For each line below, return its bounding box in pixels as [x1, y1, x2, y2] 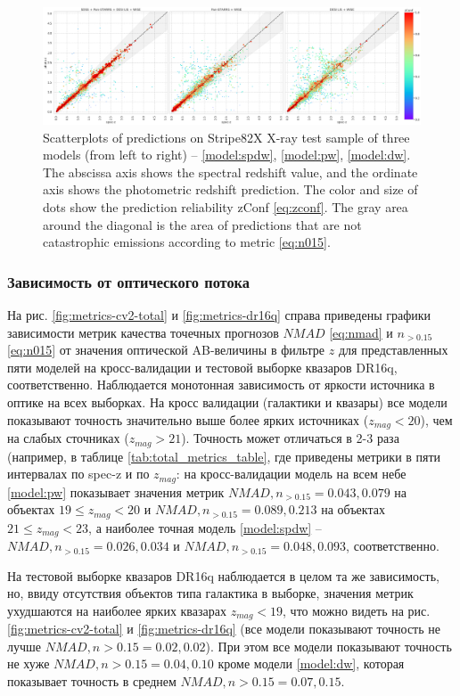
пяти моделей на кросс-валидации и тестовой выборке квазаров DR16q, [7, 357, 398, 376]
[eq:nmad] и [329, 323, 393, 341]
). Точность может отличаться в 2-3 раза [181, 429, 399, 447]
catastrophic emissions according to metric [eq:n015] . [43, 233, 331, 251]
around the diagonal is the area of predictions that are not [43, 215, 362, 233]
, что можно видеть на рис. [283, 601, 431, 619]
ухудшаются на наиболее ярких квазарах [7, 601, 226, 619]
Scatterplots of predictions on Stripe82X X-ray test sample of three [43, 127, 410, 146]
